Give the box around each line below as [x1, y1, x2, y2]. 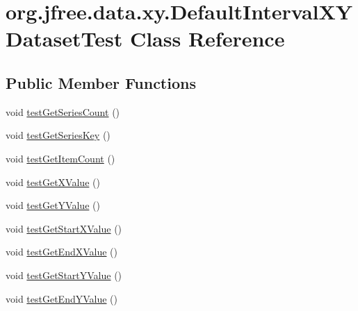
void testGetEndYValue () [6, 291, 118, 305]
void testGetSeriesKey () [6, 128, 111, 142]
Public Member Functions [6, 72, 196, 93]
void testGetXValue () [6, 174, 100, 189]
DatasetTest [6, 24, 123, 53]
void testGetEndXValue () [6, 244, 118, 259]
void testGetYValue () [6, 198, 100, 212]
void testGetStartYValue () [6, 267, 122, 282]
